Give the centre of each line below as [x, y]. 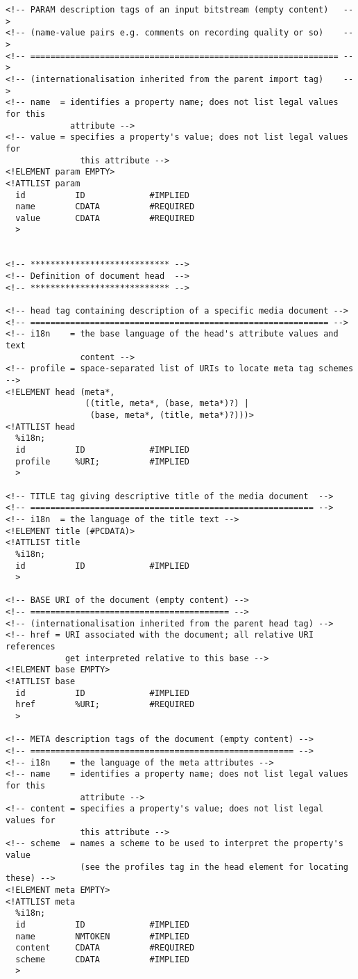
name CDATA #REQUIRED [105, 207]
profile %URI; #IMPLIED [102, 461]
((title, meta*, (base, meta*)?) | [167, 404]
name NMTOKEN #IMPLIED [102, 936]
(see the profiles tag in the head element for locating [214, 867]
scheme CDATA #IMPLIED [102, 959]
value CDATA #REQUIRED [105, 218]
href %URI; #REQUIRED [105, 705]
